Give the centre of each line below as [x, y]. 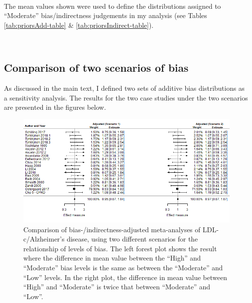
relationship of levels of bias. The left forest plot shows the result [120, 248]
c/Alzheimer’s [44, 239]
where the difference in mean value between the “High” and [112, 258]
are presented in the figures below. [55, 107]
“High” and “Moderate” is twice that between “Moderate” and [117, 287]
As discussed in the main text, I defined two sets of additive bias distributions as [124, 88]
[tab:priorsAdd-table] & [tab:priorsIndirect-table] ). [79, 25]
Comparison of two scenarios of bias [96, 68]
